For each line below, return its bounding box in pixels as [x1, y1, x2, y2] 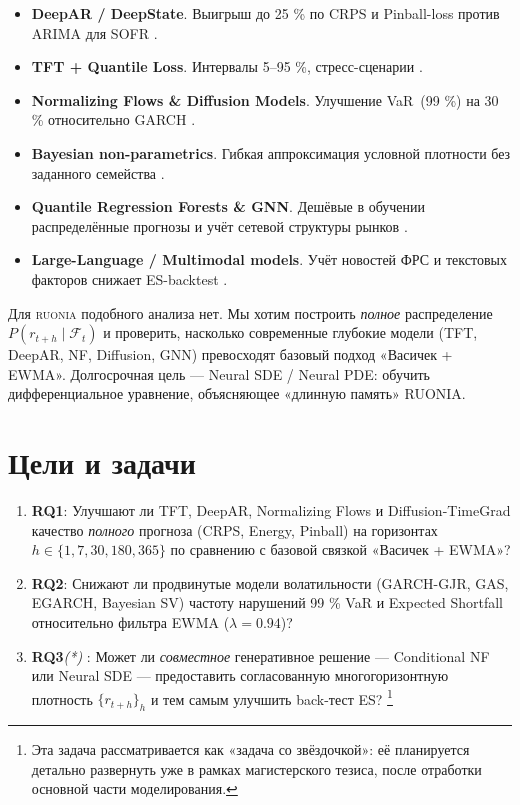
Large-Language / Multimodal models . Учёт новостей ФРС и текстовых [31, 249, 507, 270]
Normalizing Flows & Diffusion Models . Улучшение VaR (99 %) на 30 [31, 89, 499, 110]
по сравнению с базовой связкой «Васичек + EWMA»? [170, 539, 511, 560]
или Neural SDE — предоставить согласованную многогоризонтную [31, 665, 449, 686]
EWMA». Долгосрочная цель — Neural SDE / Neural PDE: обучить [8, 363, 430, 384]
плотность [31, 688, 93, 709]
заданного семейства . [31, 162, 165, 183]
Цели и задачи [8, 442, 196, 483]
